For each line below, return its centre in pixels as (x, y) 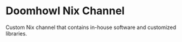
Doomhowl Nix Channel (65, 11)
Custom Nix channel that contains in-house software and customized (91, 27)
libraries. (16, 33)
